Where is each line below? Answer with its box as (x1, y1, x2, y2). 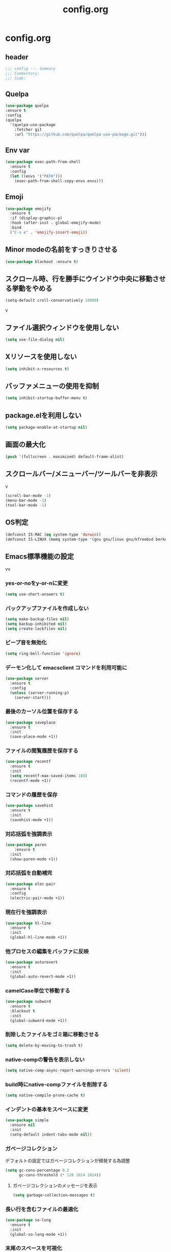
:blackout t (10, 1008, 36, 1014)
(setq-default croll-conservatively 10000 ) (5, 298, 99, 303)
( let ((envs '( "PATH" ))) (10, 174, 63, 179)
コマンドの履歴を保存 (5, 791, 58, 798)
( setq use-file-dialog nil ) (5, 337, 65, 342)
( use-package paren (5, 842, 47, 847)
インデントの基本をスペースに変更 (5, 1105, 88, 1113)
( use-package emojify (5, 206, 51, 211)
